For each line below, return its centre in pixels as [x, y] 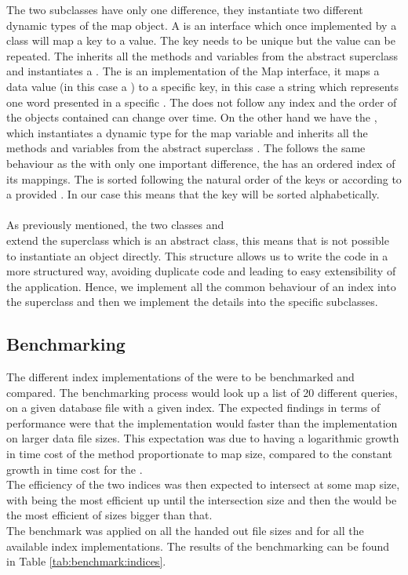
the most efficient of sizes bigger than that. [109, 515]
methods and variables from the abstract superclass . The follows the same [186, 148]
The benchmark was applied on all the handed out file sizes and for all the [185, 531]
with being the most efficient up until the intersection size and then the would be [202, 499]
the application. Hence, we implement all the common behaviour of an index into [201, 286]
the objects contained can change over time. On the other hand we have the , [192, 117]
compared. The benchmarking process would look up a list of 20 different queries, [202, 392]
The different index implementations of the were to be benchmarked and [180, 377]
